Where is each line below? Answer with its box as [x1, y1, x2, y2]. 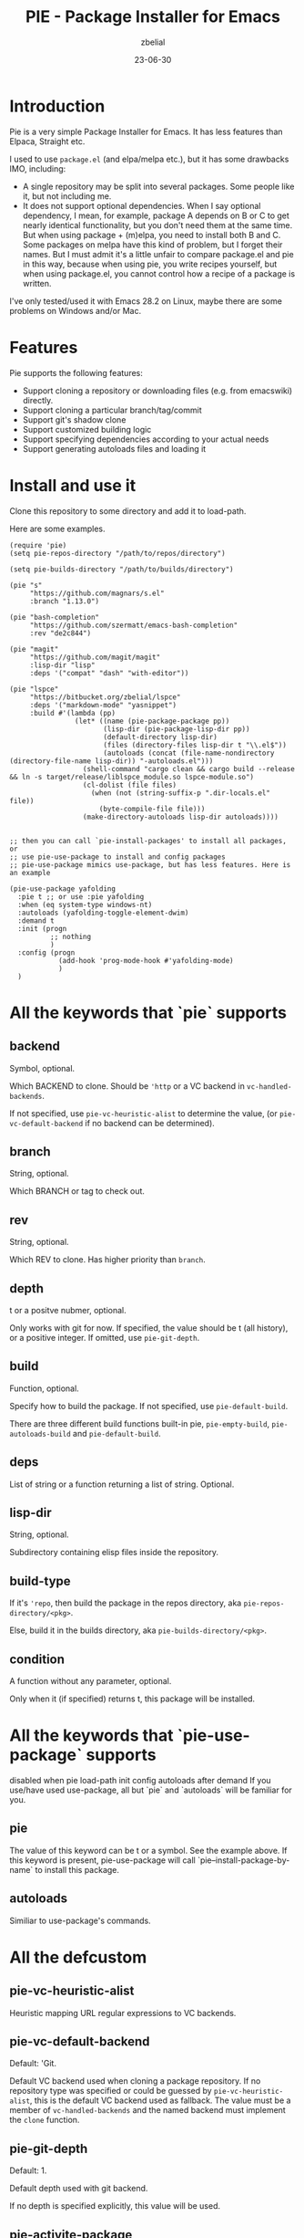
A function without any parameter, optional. [9, 1676, 172, 1687]
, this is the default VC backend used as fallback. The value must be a [29, 2095, 291, 2106]
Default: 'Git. [9, 2058, 57, 2069]
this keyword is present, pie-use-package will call [9, 1855, 196, 1866]
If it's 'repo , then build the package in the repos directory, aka [9, 1597, 242, 1608]
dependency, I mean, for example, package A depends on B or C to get [22, 210, 289, 221]
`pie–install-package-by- [197, 1855, 290, 1866]
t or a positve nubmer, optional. [9, 1305, 127, 1315]
